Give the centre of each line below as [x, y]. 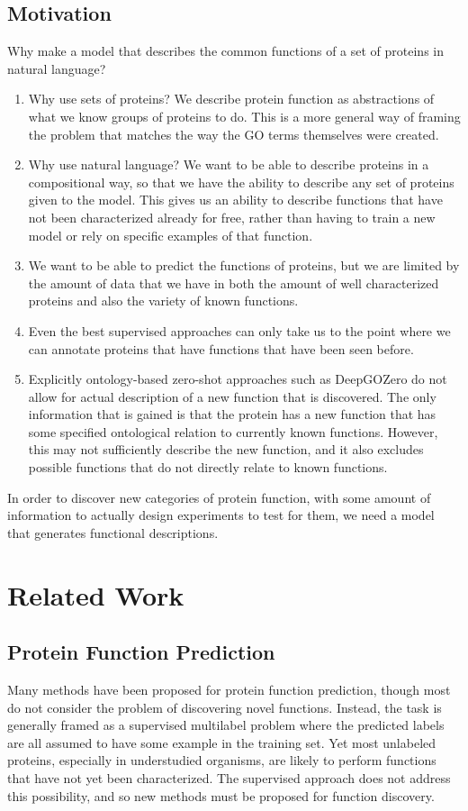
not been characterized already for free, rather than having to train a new [232, 217]
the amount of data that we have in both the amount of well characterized [234, 282]
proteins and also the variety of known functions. [163, 301]
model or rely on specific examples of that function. [171, 235]
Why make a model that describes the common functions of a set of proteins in [225, 51]
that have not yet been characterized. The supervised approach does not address [229, 778]
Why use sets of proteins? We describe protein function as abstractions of [231, 99]
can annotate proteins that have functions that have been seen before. [221, 348]
